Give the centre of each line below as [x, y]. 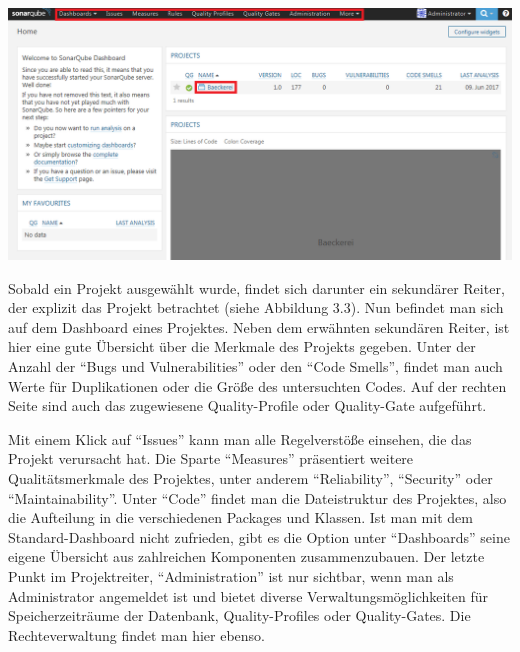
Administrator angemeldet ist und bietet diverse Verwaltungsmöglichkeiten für [248, 595]
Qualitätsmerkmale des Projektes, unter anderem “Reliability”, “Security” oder [250, 477]
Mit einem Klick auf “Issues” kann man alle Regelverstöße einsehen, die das [240, 438]
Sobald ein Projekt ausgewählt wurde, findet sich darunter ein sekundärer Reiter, [256, 287]
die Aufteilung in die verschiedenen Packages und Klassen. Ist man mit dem [240, 517]
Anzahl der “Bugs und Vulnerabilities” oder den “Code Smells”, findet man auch [255, 365]
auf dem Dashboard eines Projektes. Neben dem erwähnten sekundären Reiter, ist [259, 326]
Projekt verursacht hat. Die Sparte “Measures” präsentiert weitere [211, 458]
